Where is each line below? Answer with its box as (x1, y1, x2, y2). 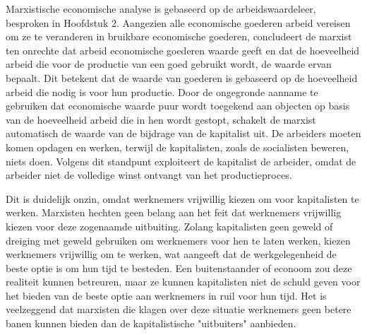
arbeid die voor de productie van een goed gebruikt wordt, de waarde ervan (6, 57, 332, 71)
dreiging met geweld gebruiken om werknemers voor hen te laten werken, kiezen (6, 233, 351, 247)
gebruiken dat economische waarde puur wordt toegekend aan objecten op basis (6, 98, 350, 113)
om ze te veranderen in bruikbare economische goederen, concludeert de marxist (6, 29, 352, 44)
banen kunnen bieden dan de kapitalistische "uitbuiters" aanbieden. (6, 316, 296, 331)
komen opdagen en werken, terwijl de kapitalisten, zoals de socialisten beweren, (6, 139, 349, 154)
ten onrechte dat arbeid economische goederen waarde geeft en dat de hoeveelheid (6, 42, 360, 57)
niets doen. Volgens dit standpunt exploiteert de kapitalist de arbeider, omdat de (6, 153, 356, 168)
